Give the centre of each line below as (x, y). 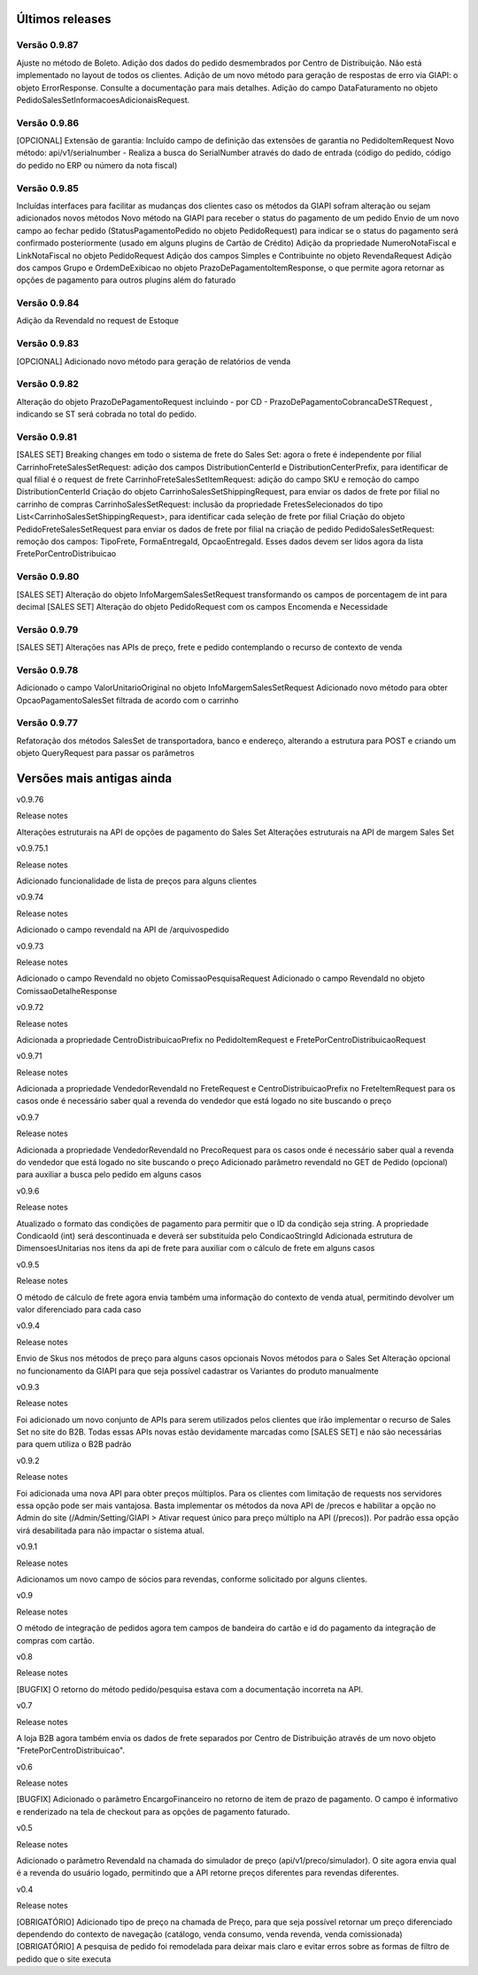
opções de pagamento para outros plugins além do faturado (126, 280)
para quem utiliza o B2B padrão (74, 1444)
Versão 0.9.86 (48, 122)
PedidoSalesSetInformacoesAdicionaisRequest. (103, 100)
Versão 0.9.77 (47, 723)
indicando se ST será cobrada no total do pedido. (107, 414)
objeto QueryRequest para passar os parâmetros (105, 753)
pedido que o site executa (64, 1959)
